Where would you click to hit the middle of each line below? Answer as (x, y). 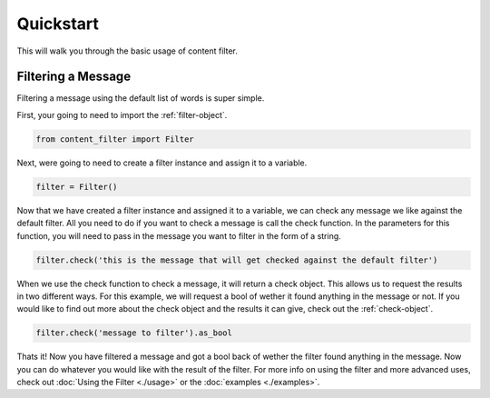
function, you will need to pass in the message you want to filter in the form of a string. (179, 235)
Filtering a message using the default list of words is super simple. (141, 98)
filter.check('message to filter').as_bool (134, 333)
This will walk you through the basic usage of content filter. (127, 51)
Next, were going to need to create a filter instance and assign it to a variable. (162, 163)
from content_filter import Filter (115, 139)
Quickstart (58, 24)
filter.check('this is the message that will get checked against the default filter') (237, 260)
